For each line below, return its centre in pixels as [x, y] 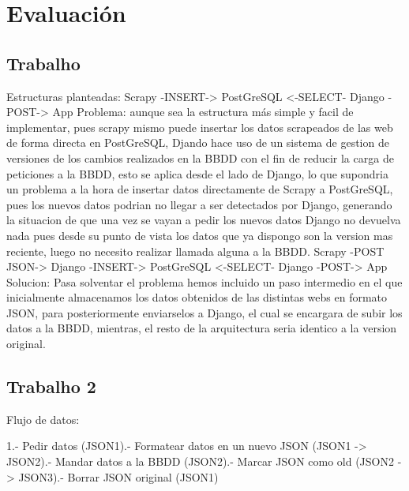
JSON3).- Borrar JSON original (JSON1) [118, 476]
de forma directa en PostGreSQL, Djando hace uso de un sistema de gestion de [198, 142]
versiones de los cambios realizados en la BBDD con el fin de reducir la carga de [200, 157]
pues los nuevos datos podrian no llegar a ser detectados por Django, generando [199, 204]
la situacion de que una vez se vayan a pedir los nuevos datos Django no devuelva [204, 220]
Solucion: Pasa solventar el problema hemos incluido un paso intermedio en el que [204, 281]
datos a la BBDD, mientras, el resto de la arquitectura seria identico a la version [202, 328]
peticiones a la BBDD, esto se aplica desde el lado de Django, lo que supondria [197, 173]
